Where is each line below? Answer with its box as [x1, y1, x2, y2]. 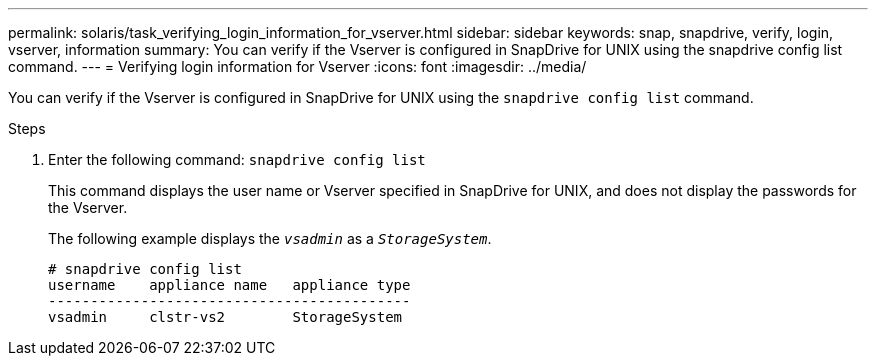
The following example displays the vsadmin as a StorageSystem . [48, 230, 492, 247]
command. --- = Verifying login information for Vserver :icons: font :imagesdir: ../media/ [8, 58, 587, 75]
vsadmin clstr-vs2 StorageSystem [48, 309, 403, 325]
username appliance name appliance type [48, 277, 411, 293]
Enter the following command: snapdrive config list [48, 151, 426, 168]
